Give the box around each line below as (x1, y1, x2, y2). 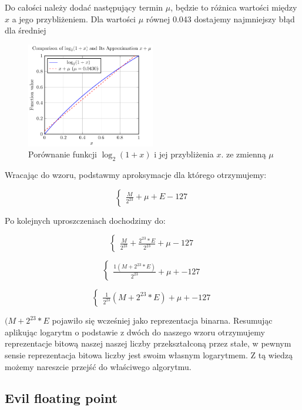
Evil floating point (5, 389, 118, 407)
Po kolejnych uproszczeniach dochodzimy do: (5, 214, 166, 226)
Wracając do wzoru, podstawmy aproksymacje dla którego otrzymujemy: (5, 168, 267, 180)
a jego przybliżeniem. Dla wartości (12, 12, 136, 25)
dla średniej (5, 24, 46, 36)
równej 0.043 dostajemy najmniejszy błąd (146, 12, 295, 25)
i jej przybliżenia (154, 148, 214, 160)
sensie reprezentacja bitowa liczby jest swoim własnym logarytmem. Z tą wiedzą (5, 348, 293, 361)
